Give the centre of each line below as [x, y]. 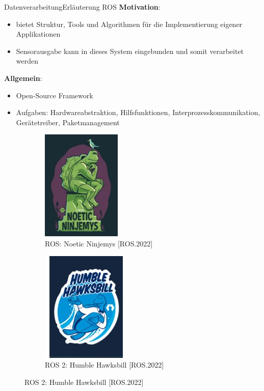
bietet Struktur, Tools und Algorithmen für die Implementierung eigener [129, 24]
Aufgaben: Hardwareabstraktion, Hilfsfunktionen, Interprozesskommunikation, [138, 112]
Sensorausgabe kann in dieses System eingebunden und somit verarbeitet [130, 51]
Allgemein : [23, 78]
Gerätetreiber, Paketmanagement [68, 122]
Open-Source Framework [55, 95]
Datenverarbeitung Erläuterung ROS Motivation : [82, 7]
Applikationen [38, 34]
